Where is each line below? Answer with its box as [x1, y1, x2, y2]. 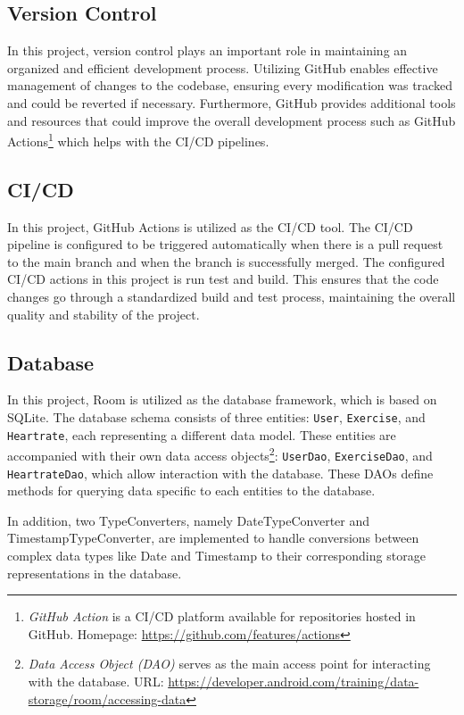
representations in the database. [7, 563, 182, 582]
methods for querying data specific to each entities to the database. [7, 481, 376, 500]
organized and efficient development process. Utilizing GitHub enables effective [7, 58, 438, 77]
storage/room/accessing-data [28, 689, 186, 708]
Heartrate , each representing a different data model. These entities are [7, 425, 396, 444]
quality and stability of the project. [7, 304, 200, 323]
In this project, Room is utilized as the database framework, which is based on [7, 390, 437, 409]
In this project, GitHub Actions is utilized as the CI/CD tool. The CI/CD [7, 217, 413, 236]
